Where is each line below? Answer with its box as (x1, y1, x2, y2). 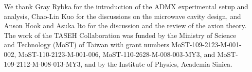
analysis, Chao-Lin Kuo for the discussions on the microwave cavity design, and (4, 11, 241, 21)
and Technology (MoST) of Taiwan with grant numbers (4, 39, 169, 50)
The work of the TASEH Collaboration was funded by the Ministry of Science (4, 30, 236, 40)
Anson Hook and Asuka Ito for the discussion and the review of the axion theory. (4, 20, 247, 31)
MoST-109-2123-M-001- (171, 39, 242, 50)
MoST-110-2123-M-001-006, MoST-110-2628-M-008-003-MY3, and (18, 49, 215, 59)
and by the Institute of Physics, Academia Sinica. (85, 58, 233, 69)
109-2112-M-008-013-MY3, (4, 58, 83, 69)
